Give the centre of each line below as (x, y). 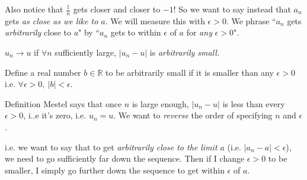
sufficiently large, (85, 52)
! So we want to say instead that (232, 9)
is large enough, (160, 103)
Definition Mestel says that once (63, 103)
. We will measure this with (155, 20)
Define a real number (43, 72)
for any (199, 32)
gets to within (136, 32)
